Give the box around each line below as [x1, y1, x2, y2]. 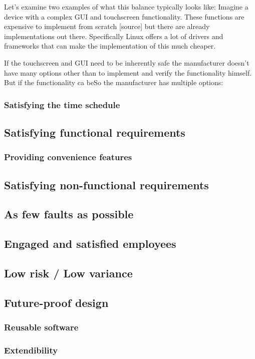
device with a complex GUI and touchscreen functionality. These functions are [4, 11, 244, 22]
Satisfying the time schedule [4, 98, 120, 111]
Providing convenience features [4, 151, 132, 163]
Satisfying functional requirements [4, 124, 185, 140]
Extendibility [4, 343, 58, 356]
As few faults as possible [4, 206, 134, 222]
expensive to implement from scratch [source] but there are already [4, 21, 210, 32]
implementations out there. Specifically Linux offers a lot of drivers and [4, 31, 223, 41]
